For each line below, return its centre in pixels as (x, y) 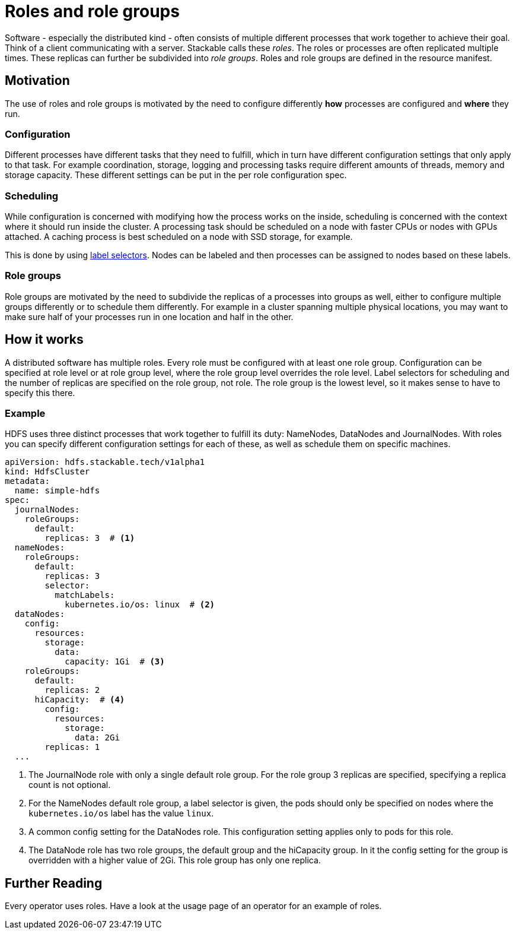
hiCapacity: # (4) (80, 700)
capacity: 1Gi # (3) (115, 662)
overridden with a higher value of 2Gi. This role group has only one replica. (175, 860)
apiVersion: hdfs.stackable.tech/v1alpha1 (105, 462)
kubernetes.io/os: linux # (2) (140, 605)
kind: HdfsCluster (47, 472)
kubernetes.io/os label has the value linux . (121, 813)
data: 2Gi (97, 738)
